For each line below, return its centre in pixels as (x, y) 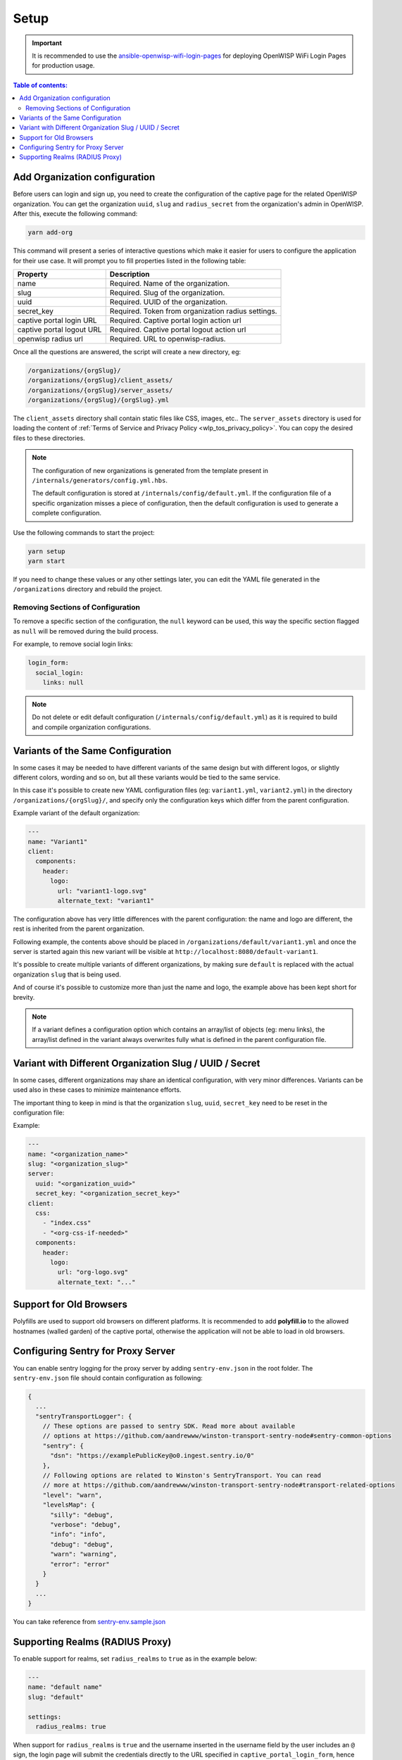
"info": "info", (78, 1534)
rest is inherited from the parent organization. (78, 929)
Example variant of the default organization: (76, 813)
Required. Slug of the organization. (167, 292)
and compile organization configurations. (92, 727)
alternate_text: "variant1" (106, 900)
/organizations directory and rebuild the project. (88, 589)
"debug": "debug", (82, 1544)
